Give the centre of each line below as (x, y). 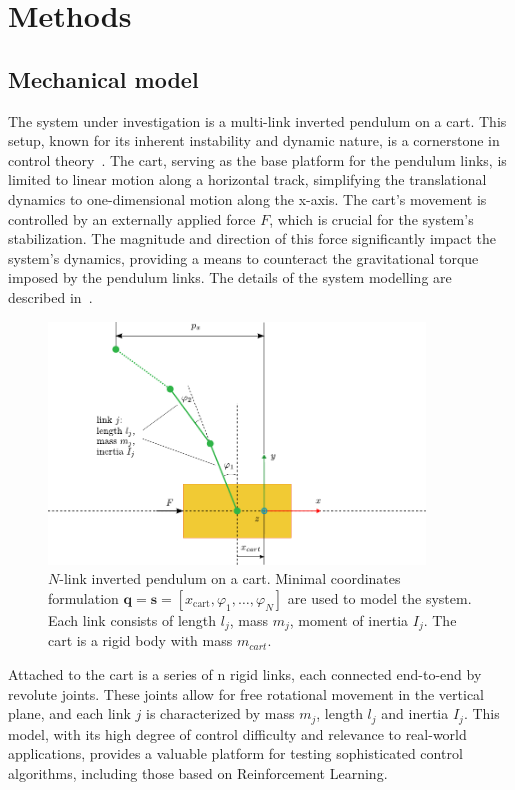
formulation (83, 597)
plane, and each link (69, 713)
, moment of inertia (349, 619)
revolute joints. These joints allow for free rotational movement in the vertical (246, 693)
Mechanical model (103, 78)
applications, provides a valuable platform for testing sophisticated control (235, 753)
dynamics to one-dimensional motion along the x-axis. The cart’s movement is (247, 198)
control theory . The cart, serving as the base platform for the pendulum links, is (257, 159)
